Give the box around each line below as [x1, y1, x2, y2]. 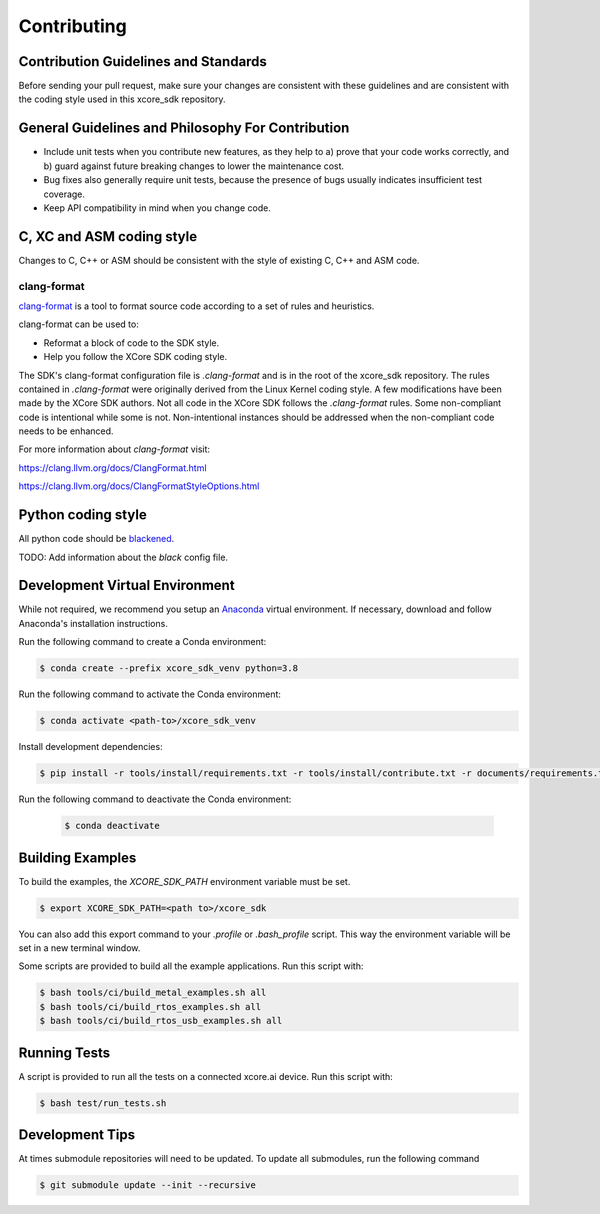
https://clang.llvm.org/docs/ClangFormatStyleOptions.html [18, 480, 260, 492]
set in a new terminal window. [18, 942, 141, 954]
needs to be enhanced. [18, 425, 114, 437]
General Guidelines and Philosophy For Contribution [18, 120, 350, 137]
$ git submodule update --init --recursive [39, 1180, 257, 1191]
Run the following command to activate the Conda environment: [18, 688, 282, 700]
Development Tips [18, 1126, 135, 1144]
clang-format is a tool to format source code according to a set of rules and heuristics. [18, 300, 375, 312]
